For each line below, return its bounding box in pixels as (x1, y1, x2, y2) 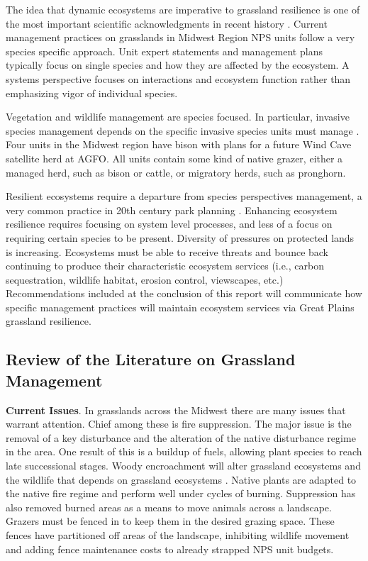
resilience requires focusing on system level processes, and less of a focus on (6, 216, 333, 231)
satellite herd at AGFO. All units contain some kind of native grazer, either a (6, 150, 343, 165)
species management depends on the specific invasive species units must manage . (6, 123, 359, 138)
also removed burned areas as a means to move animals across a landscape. (6, 499, 332, 514)
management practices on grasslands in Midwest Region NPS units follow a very (6, 30, 355, 45)
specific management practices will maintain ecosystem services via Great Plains (6, 299, 355, 314)
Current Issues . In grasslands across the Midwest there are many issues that (6, 402, 346, 417)
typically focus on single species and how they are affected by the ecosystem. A (6, 57, 350, 72)
